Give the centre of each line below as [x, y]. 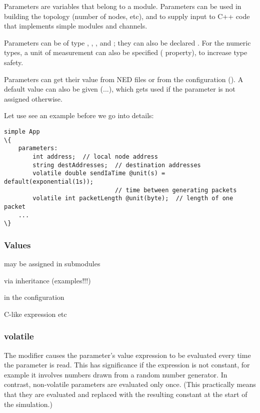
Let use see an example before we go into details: [79, 115]
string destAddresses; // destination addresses [117, 165]
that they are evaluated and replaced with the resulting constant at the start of [126, 394]
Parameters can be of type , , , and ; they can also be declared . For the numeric [127, 42]
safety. [14, 62]
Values [17, 245]
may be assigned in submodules [52, 264]
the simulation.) [28, 404]
